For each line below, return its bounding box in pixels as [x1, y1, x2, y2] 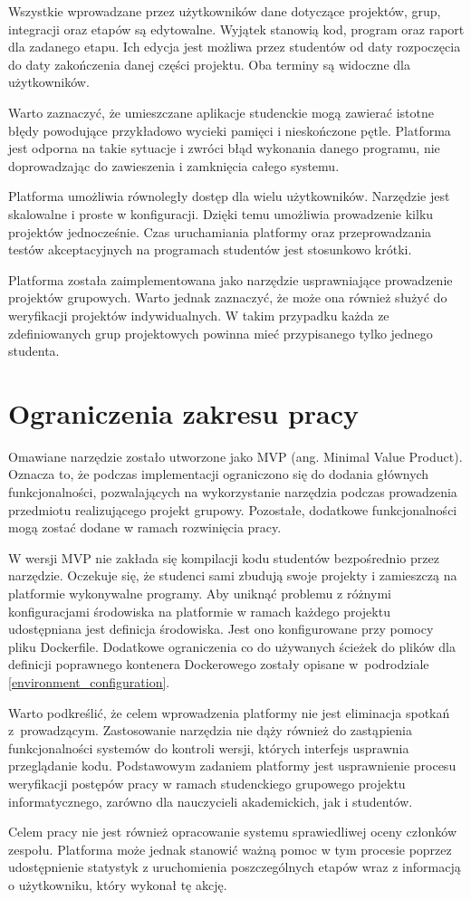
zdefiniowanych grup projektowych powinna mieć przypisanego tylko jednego [8, 323, 433, 342]
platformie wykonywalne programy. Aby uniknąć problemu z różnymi [8, 583, 391, 602]
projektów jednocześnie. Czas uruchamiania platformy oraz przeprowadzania [8, 222, 432, 241]
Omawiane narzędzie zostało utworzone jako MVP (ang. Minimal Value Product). [8, 446, 463, 465]
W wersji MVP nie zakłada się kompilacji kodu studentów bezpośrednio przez [8, 548, 439, 567]
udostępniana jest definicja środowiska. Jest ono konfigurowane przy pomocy [8, 619, 434, 638]
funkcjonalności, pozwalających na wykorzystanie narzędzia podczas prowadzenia [8, 483, 457, 501]
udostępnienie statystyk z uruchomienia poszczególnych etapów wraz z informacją [8, 857, 461, 876]
